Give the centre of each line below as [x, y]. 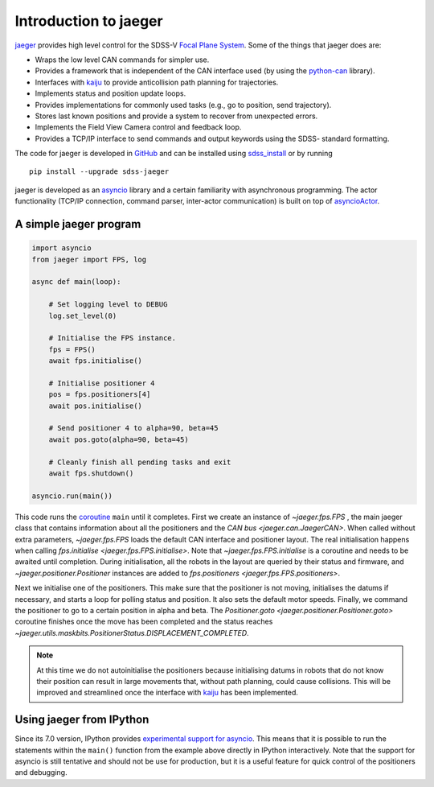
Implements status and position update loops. [111, 93]
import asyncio [61, 248]
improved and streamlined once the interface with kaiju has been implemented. [168, 693]
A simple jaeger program [78, 224]
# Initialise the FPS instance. [113, 338]
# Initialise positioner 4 [102, 383]
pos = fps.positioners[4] [100, 395]
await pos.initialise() [95, 406]
